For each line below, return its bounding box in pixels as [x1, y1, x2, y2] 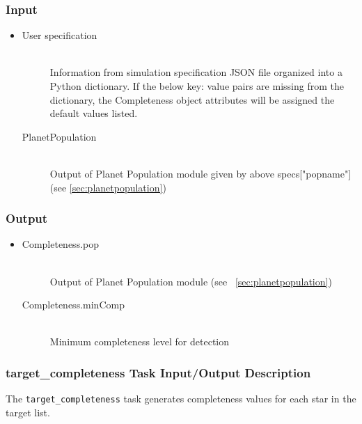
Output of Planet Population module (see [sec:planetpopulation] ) [49, 274, 332, 288]
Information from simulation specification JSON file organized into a [49, 65, 343, 79]
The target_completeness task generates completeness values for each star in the [6, 391, 356, 406]
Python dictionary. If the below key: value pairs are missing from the [49, 79, 344, 93]
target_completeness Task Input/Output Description [6, 363, 311, 381]
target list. [6, 405, 50, 419]
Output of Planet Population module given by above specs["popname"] [49, 166, 352, 180]
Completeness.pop [22, 237, 100, 251]
